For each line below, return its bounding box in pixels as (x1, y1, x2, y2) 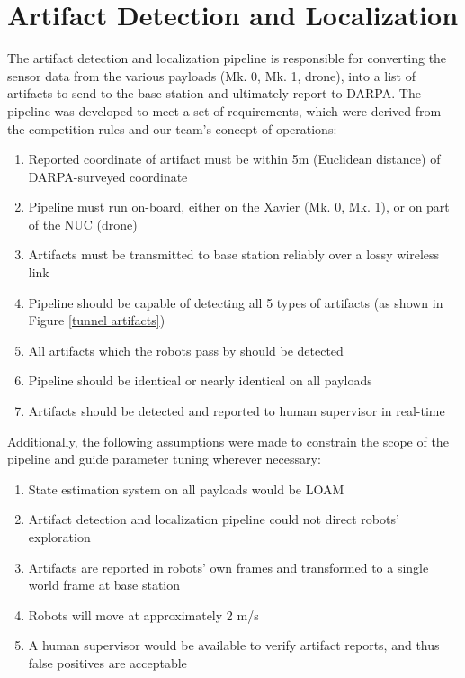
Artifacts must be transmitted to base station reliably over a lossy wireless (28, 245, 440, 264)
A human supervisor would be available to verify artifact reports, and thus (28, 636, 440, 655)
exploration (28, 528, 91, 546)
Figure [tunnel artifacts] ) (28, 311, 165, 330)
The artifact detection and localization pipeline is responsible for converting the (7, 49, 447, 68)
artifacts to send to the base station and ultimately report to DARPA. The (7, 84, 421, 103)
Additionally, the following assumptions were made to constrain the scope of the (7, 431, 449, 450)
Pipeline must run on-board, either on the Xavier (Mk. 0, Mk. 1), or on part (28, 197, 450, 216)
